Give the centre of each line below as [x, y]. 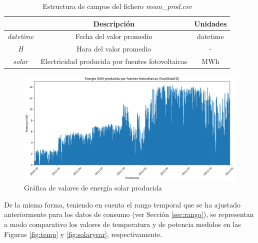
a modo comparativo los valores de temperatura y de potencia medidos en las [122, 224]
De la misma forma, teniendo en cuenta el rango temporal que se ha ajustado [122, 204]
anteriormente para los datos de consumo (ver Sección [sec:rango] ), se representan [129, 214]
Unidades [210, 23]
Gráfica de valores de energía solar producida [93, 188]
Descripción [114, 23]
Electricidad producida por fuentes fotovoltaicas [114, 61]
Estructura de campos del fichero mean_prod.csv [117, 6]
